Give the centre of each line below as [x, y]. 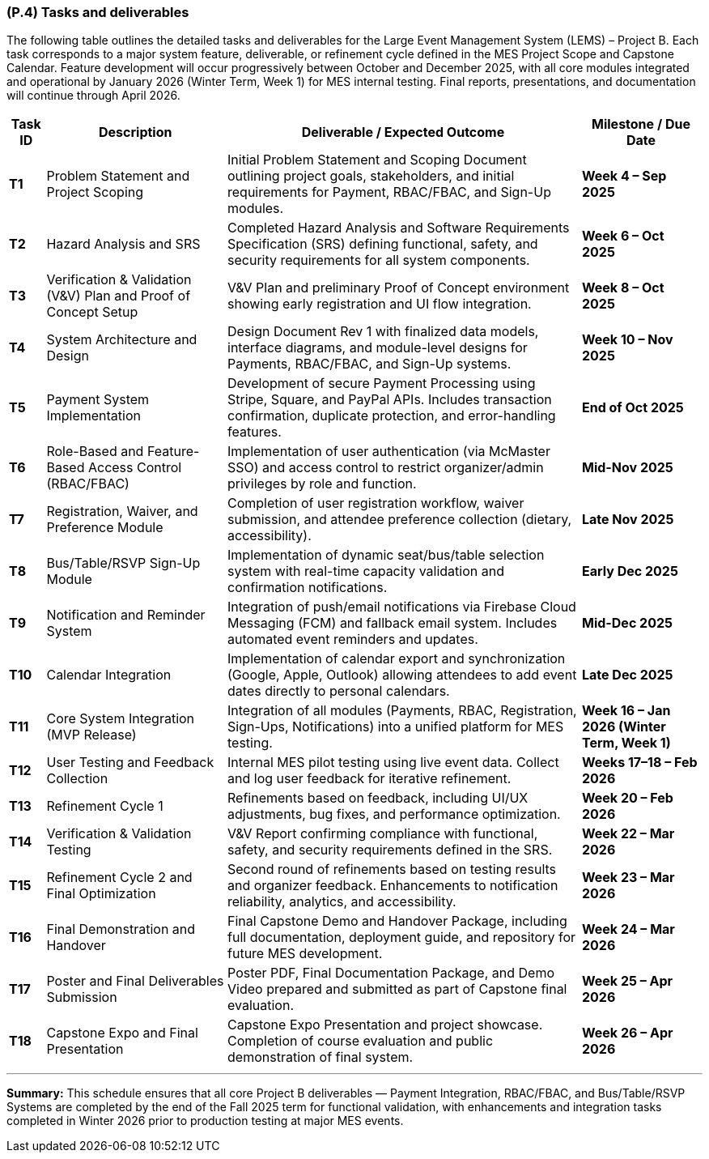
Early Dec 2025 [630, 571]
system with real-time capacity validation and [366, 571]
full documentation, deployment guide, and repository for [402, 937]
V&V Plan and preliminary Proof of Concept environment [399, 288]
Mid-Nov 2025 [627, 468]
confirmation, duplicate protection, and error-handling [392, 416]
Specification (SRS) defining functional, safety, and [383, 244]
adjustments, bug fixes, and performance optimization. [394, 814]
